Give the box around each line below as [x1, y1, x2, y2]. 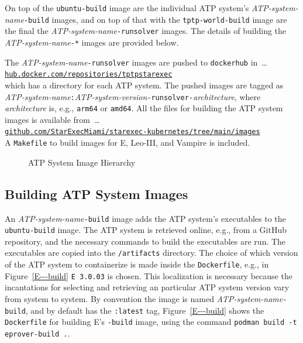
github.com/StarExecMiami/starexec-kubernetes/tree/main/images [5, 128, 260, 136]
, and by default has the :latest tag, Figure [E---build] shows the [25, 304, 264, 316]
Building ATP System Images [5, 184, 188, 203]
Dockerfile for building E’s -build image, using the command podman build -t [5, 315, 297, 328]
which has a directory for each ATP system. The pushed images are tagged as [5, 78, 284, 91]
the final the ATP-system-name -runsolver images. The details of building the [5, 25, 287, 37]
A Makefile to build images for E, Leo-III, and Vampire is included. [5, 136, 250, 149]
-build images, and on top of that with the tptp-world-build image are [23, 13, 287, 25]
